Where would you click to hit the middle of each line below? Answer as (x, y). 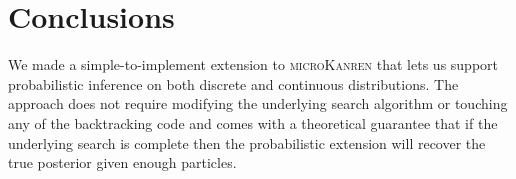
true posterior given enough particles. (122, 162)
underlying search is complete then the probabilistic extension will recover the (247, 142)
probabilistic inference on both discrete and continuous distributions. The (233, 83)
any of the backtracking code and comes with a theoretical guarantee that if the (253, 122)
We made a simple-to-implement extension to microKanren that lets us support (253, 64)
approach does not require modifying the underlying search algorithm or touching (258, 103)
